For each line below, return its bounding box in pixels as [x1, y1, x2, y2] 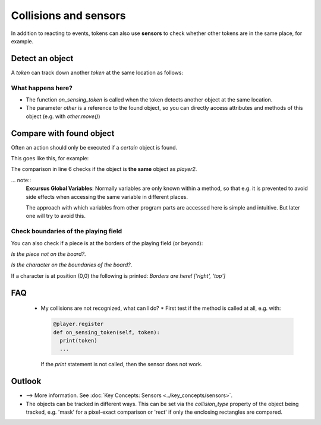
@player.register [53, 321, 104, 328]
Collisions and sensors [11, 9, 126, 22]
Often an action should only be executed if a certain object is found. [11, 144, 178, 151]
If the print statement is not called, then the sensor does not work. [40, 361, 203, 368]
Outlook [11, 376, 42, 386]
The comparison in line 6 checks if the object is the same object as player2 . [11, 166, 197, 173]
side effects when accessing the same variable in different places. [26, 193, 188, 200]
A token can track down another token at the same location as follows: [11, 69, 184, 76]
